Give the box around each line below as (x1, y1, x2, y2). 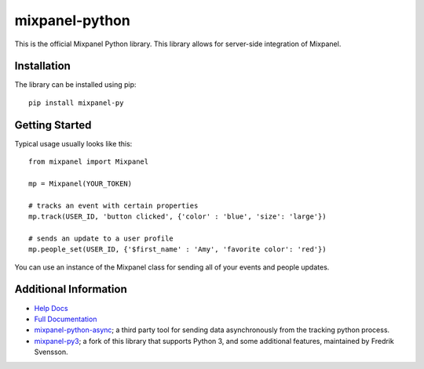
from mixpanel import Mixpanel (28, 157, 149, 166)
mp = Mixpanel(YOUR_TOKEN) (28, 179, 133, 188)
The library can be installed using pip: (14, 80, 137, 89)
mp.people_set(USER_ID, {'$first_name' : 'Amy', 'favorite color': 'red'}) (28, 245, 327, 254)
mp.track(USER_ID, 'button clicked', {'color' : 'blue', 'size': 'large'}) (28, 212, 327, 221)
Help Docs (34, 303, 68, 313)
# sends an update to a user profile (28, 233, 174, 243)
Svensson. (34, 347, 68, 356)
